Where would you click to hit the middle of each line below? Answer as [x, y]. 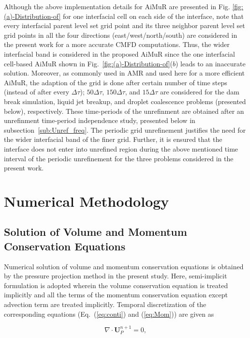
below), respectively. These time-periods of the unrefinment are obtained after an [124, 111]
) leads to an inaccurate [211, 63]
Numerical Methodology [87, 201]
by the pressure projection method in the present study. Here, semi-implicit [116, 276]
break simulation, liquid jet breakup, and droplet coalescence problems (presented [125, 101]
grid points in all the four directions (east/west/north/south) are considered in [121, 35]
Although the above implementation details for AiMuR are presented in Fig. [117, 6]
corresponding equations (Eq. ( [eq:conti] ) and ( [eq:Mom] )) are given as [109, 314]
